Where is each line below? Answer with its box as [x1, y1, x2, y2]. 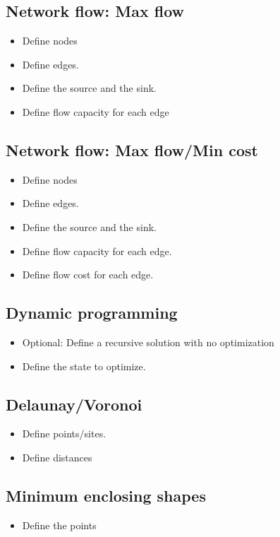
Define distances [22, 449, 92, 464]
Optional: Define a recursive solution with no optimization [22, 334, 274, 349]
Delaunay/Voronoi [6, 393, 142, 415]
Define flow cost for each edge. [22, 267, 154, 282]
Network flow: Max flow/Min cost [6, 138, 258, 160]
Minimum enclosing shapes [6, 484, 206, 506]
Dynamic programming [6, 302, 178, 324]
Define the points [22, 517, 97, 532]
